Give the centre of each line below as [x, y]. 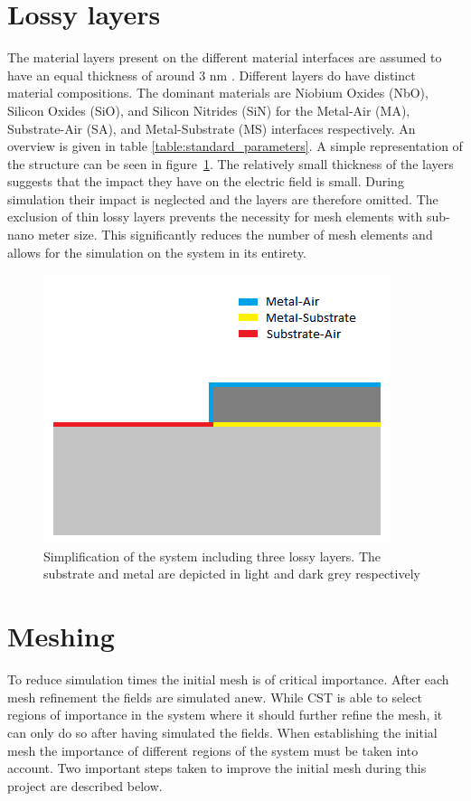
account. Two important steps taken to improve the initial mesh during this [217, 768]
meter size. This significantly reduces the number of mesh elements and [235, 235]
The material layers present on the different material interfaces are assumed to [225, 57]
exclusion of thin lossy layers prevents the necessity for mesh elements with [215, 217]
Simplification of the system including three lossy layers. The [212, 556]
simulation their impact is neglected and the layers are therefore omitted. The [223, 198]
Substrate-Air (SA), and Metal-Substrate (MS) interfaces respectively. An [212, 128]
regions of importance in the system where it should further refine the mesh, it [225, 715]
